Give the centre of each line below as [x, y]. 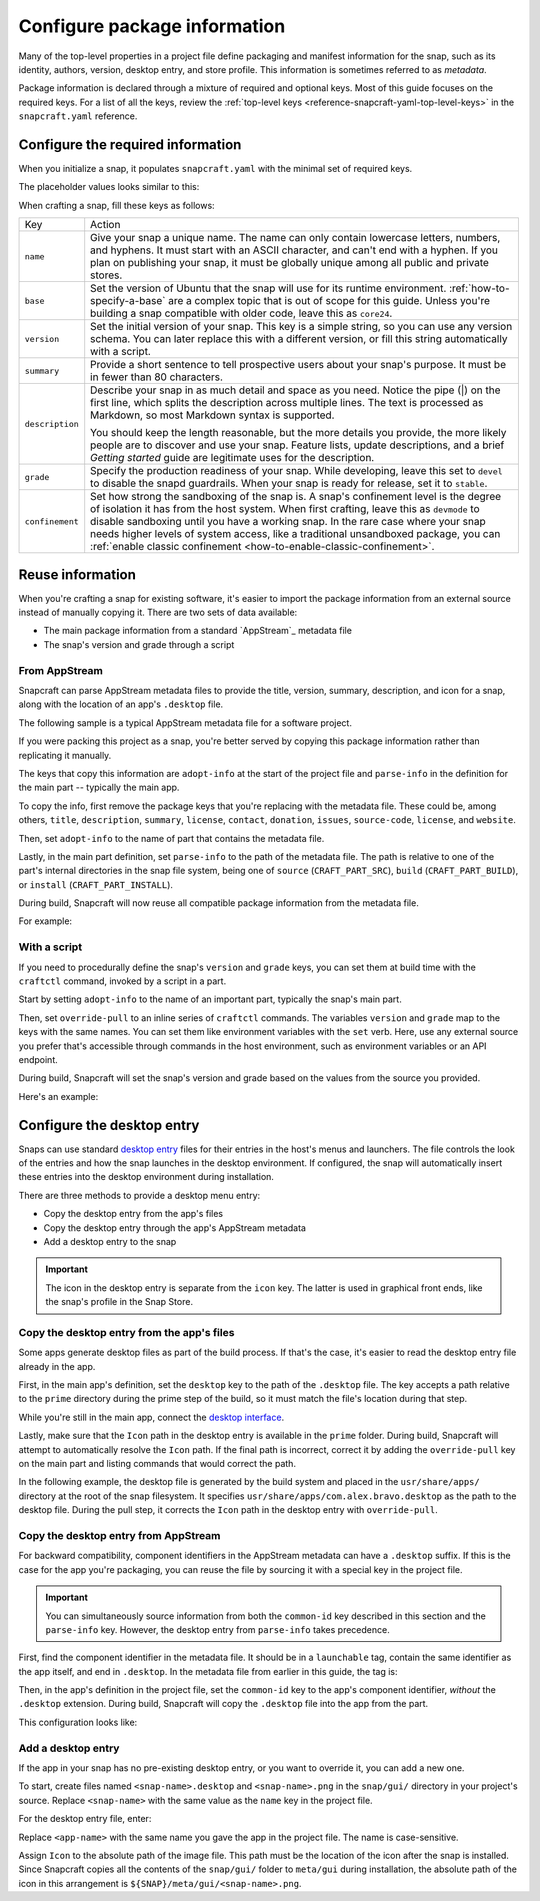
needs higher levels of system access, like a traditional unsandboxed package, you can [295, 534]
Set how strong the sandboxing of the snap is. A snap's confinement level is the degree [296, 497]
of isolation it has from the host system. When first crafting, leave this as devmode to [285, 509]
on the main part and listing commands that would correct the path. [157, 1464]
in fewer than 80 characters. [157, 377]
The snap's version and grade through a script [139, 644]
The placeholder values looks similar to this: [109, 187]
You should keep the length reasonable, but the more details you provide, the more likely [298, 433]
